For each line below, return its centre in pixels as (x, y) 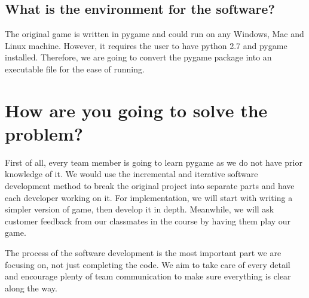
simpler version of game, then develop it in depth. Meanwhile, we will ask (140, 209)
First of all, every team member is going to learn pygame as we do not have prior (154, 162)
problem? (44, 133)
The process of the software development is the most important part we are (143, 253)
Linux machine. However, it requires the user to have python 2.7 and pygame (146, 45)
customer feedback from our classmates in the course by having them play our (148, 221)
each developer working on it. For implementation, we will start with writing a (149, 197)
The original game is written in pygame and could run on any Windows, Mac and (154, 34)
